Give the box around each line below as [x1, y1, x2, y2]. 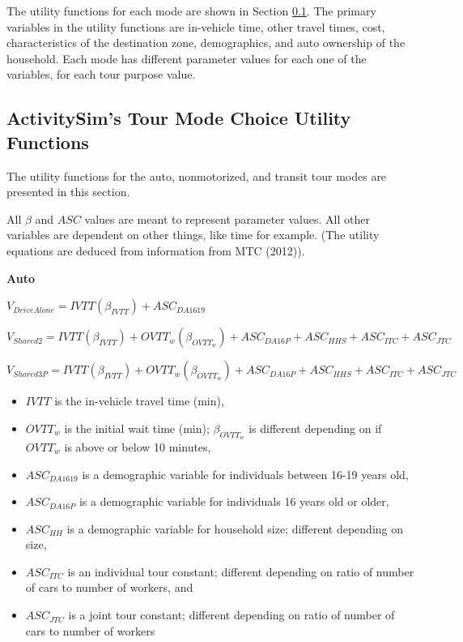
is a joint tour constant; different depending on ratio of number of [68, 606, 395, 623]
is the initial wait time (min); [64, 419, 210, 436]
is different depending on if [248, 419, 382, 436]
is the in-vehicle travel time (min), [54, 392, 224, 409]
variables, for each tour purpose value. [6, 66, 196, 83]
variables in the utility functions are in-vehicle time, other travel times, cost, [6, 18, 385, 35]
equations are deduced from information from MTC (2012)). [6, 242, 305, 259]
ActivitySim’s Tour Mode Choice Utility [6, 105, 351, 131]
